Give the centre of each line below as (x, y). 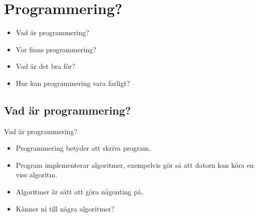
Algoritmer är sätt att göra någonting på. (79, 192)
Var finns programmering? (56, 49)
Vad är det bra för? (46, 66)
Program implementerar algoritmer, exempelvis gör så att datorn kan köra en (135, 165)
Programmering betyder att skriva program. (83, 148)
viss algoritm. (37, 175)
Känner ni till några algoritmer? (65, 208)
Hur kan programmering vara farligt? (73, 83)
